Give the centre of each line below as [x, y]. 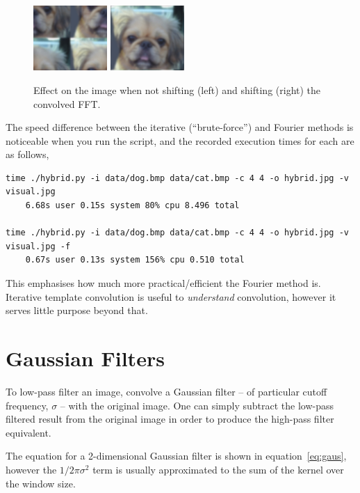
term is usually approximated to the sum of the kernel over [218, 469]
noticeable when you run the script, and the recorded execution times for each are [180, 140]
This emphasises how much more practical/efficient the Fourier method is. [163, 283]
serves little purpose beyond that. [77, 310]
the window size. [41, 483]
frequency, [27, 405]
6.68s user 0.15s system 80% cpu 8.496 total [132, 206]
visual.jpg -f [38, 246]
